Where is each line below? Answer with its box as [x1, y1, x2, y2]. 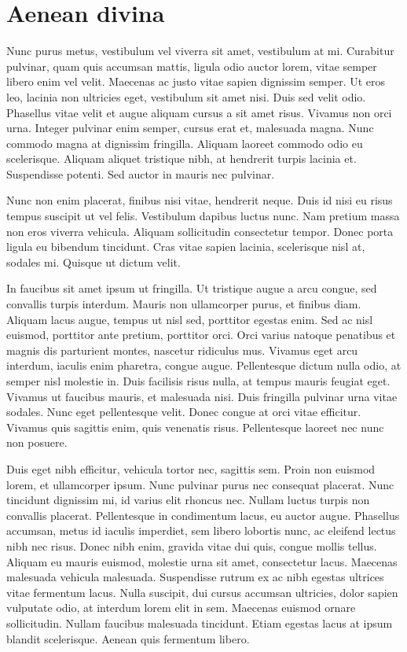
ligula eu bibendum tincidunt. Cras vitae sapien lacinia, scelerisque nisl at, [6, 238, 365, 255]
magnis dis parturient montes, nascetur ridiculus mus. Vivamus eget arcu [6, 341, 358, 358]
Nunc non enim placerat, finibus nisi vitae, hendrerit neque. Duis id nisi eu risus [6, 192, 393, 208]
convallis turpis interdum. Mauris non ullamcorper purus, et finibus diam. [6, 296, 361, 312]
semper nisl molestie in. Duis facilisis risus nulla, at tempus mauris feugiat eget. [6, 373, 390, 389]
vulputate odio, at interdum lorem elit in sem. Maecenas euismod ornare [6, 599, 356, 616]
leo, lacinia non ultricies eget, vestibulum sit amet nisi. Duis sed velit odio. [6, 88, 366, 105]
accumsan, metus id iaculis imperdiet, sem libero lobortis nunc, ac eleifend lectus [6, 522, 396, 539]
